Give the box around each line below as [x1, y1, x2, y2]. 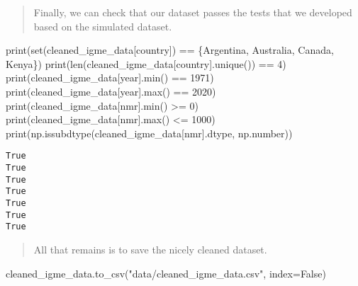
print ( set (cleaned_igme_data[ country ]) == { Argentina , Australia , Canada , [6, 42, 334, 57]
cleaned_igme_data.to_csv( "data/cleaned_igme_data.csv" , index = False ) [6, 265, 326, 280]
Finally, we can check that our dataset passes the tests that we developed [33, 5, 352, 19]
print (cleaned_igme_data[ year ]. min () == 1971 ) [6, 70, 214, 85]
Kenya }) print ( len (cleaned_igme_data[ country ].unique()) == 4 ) [6, 56, 286, 71]
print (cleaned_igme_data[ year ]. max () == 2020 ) [6, 84, 216, 98]
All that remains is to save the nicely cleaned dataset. [33, 241, 267, 256]
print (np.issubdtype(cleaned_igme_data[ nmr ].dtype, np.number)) [6, 125, 293, 140]
